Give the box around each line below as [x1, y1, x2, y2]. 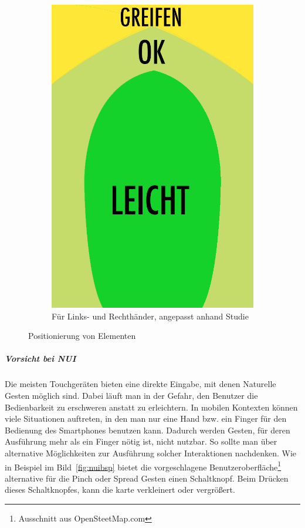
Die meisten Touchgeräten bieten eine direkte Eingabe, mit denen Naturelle [5, 378, 276, 390]
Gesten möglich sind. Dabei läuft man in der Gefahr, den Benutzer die [5, 389, 258, 401]
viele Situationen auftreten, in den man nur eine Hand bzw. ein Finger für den [5, 412, 287, 425]
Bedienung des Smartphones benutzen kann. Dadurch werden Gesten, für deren [5, 423, 290, 436]
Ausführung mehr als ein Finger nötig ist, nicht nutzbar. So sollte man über [5, 435, 277, 448]
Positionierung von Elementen [28, 329, 136, 342]
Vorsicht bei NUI [5, 352, 76, 365]
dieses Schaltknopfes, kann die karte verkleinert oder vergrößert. [5, 483, 235, 496]
